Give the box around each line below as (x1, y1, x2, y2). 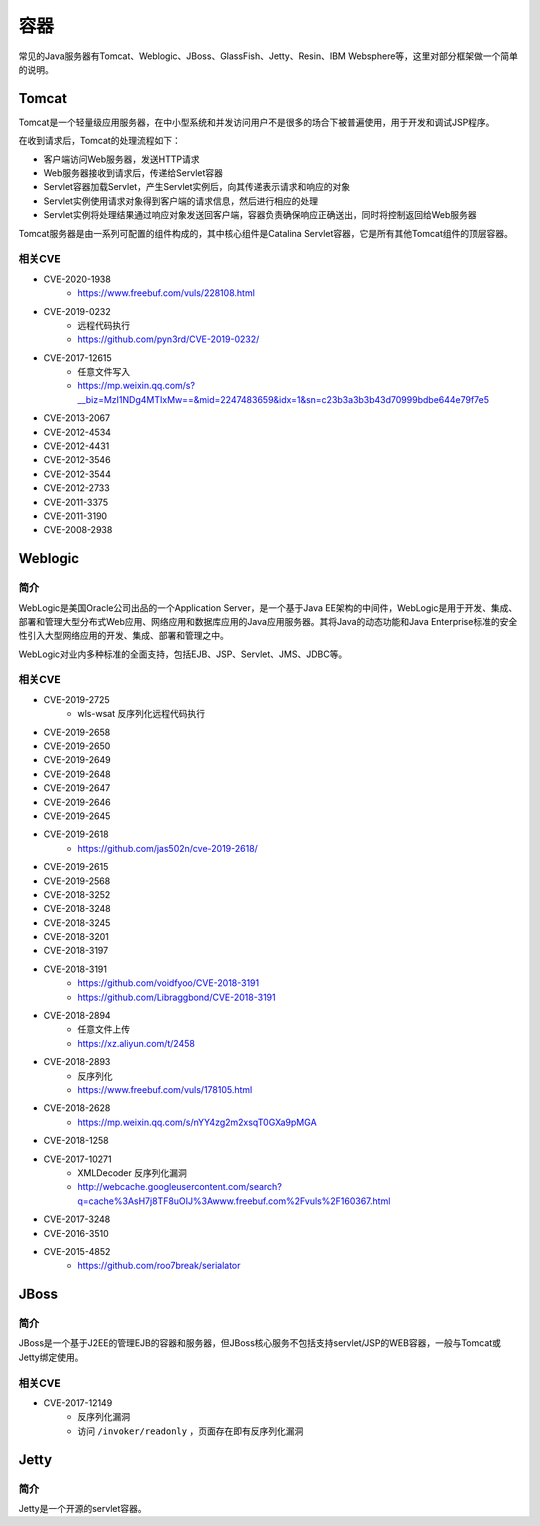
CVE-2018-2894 (43, 1010, 111, 1022)
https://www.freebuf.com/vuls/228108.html (77, 287, 255, 299)
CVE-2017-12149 (43, 1396, 113, 1409)
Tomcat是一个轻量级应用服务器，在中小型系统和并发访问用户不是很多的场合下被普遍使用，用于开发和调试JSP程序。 (18, 116, 495, 128)
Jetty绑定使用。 (18, 1351, 84, 1363)
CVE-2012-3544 (43, 468, 112, 480)
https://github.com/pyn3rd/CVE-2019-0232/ (77, 333, 260, 345)
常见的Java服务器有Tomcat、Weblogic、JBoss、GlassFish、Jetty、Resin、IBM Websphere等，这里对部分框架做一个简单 (18, 50, 519, 62)
